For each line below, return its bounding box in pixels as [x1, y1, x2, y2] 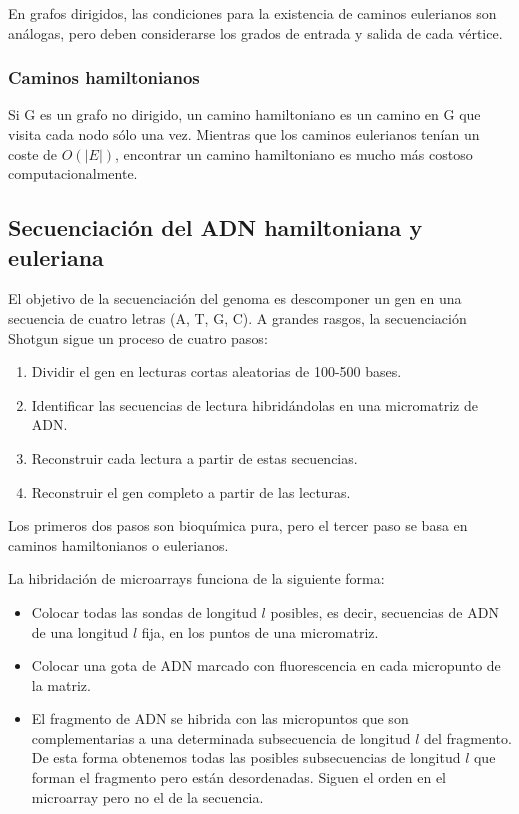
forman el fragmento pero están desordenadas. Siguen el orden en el [31, 767, 446, 788]
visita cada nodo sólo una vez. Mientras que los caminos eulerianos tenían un [8, 124, 480, 144]
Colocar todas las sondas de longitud [31, 601, 257, 622]
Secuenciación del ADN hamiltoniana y [8, 212, 423, 243]
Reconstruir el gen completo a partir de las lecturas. [31, 481, 351, 502]
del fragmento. [424, 727, 512, 748]
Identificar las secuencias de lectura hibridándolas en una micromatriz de [31, 394, 478, 415]
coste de [8, 143, 58, 164]
